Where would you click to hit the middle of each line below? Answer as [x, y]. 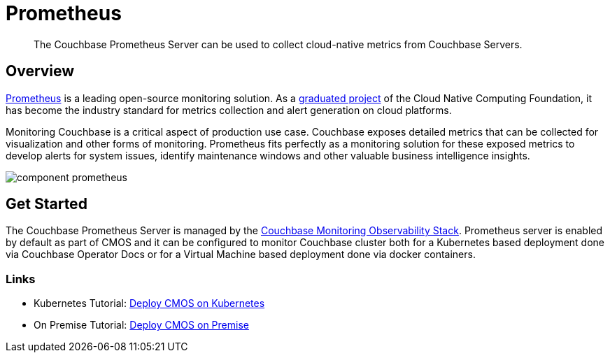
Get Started [47, 204]
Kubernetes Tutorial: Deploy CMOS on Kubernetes [149, 303]
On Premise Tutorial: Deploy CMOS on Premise [141, 325]
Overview [40, 71]
